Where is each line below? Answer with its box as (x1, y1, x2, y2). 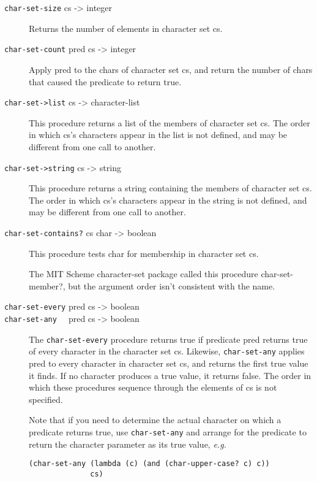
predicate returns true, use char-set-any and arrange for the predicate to (29, 426, 307, 438)
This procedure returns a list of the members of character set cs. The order (29, 116, 310, 129)
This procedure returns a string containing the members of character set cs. (29, 182, 312, 194)
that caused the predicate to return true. (29, 75, 182, 88)
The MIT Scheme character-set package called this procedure (29, 267, 258, 280)
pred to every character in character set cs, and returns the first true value (29, 357, 308, 370)
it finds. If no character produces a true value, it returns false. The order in (29, 369, 311, 381)
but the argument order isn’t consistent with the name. (68, 279, 275, 292)
